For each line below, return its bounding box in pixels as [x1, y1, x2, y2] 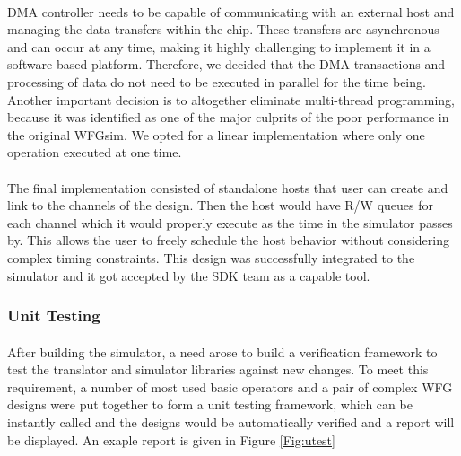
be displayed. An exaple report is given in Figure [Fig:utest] [7, 430, 335, 449]
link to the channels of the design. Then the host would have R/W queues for [7, 196, 433, 215]
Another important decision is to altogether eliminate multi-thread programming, [7, 90, 455, 109]
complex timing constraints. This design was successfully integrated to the [7, 248, 415, 267]
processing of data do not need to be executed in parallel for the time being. [7, 72, 426, 91]
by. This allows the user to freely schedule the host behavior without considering [7, 231, 449, 250]
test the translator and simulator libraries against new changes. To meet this [7, 360, 429, 379]
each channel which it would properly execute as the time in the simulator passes [7, 213, 453, 232]
